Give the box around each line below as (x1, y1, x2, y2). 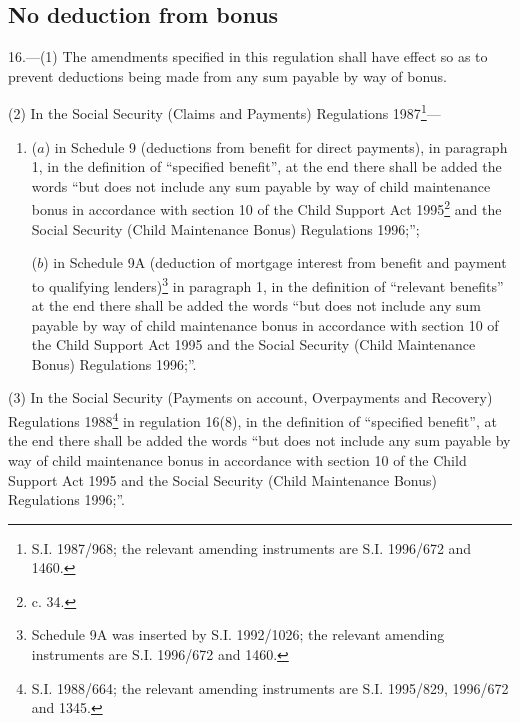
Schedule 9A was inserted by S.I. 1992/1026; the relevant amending (31, 624, 445, 645)
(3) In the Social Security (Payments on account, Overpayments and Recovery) (8, 387, 493, 408)
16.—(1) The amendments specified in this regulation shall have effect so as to (8, 46, 488, 67)
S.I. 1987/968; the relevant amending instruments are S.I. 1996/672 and (31, 537, 472, 558)
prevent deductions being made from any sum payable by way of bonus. (8, 65, 447, 86)
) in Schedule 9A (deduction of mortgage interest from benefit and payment (43, 252, 507, 273)
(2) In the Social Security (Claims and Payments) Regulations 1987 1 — (8, 100, 441, 124)
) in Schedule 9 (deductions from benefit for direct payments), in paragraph (44, 136, 508, 157)
